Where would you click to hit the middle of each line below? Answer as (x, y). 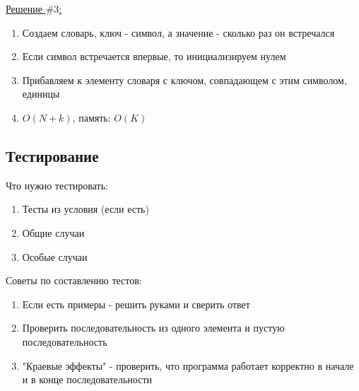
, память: (92, 117)
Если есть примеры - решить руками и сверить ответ (136, 304)
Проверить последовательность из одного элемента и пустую (153, 328)
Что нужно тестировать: (57, 185)
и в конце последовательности (87, 379)
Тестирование (52, 155)
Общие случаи (53, 232)
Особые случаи (55, 256)
